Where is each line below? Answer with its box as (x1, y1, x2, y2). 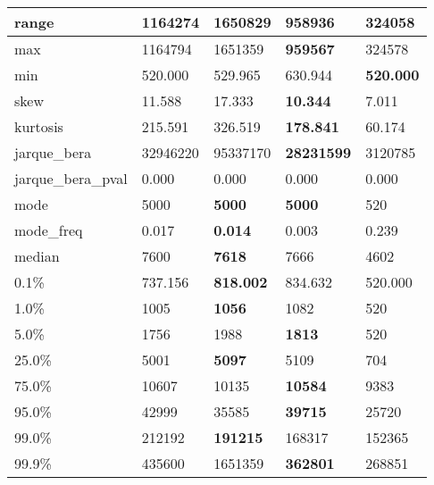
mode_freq (14, 220, 83, 240)
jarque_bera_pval (14, 168, 128, 188)
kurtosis (14, 116, 63, 137)
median (14, 246, 60, 266)
